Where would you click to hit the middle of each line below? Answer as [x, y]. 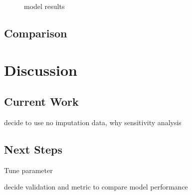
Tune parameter [28, 170]
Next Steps [33, 149]
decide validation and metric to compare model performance [96, 187]
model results [44, 6]
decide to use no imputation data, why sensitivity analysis [93, 122]
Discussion [41, 70]
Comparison [36, 33]
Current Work [41, 101]
